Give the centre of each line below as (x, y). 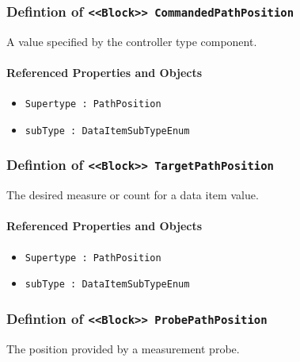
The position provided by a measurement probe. (123, 348)
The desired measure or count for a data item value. (133, 195)
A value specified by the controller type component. (132, 41)
